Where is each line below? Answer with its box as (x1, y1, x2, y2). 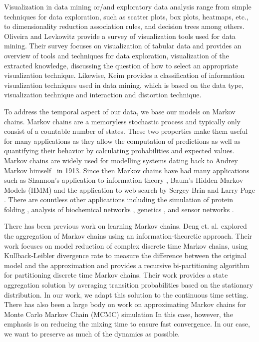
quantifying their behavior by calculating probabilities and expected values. (4, 145, 235, 156)
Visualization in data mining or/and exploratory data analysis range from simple (4, 1, 252, 11)
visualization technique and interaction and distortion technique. (4, 89, 202, 100)
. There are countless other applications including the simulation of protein (4, 194, 233, 205)
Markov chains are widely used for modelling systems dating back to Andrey (4, 155, 238, 165)
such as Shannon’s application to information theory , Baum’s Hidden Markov (4, 175, 244, 185)
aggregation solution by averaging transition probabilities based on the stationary (4, 280, 254, 290)
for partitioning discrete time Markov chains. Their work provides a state (4, 270, 228, 280)
